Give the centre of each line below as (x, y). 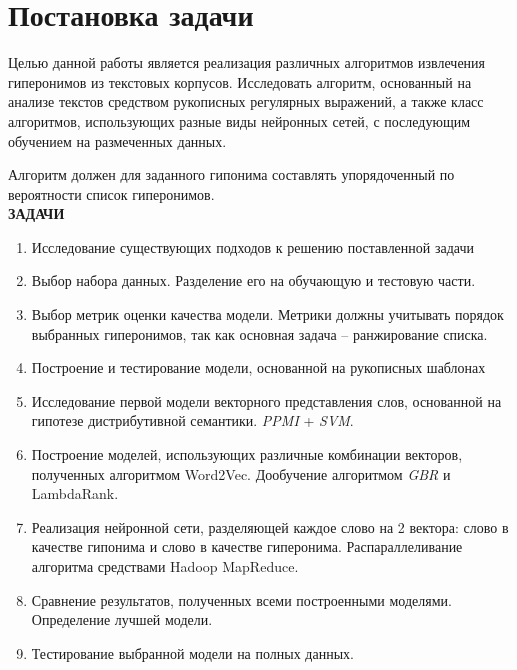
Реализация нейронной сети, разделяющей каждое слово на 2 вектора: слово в (270, 526)
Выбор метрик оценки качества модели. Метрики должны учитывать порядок (267, 314)
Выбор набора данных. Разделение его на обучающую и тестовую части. (253, 280)
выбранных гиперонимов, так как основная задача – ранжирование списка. (259, 333)
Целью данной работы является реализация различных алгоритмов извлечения (247, 62)
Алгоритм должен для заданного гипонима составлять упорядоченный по (231, 174)
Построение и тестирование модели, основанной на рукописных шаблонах (258, 367)
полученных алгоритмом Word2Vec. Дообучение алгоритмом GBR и (241, 473)
